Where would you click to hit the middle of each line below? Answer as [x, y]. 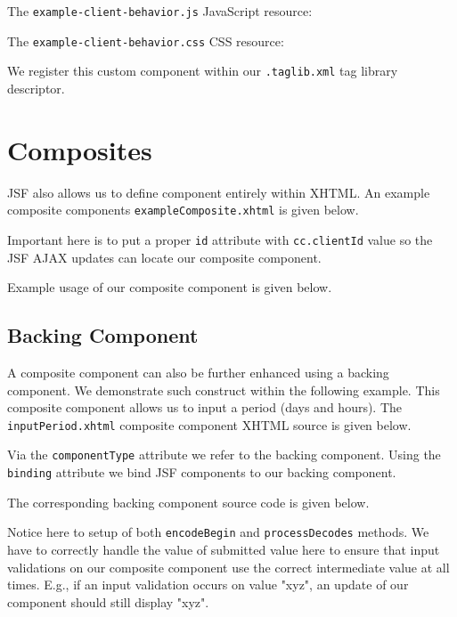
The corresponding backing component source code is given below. [188, 502]
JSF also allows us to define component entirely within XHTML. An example [219, 192]
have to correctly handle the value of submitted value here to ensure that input [224, 549]
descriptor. [36, 88]
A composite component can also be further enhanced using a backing [198, 372]
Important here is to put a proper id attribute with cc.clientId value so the [220, 239]
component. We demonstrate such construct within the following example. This [224, 390]
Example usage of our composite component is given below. [170, 287]
